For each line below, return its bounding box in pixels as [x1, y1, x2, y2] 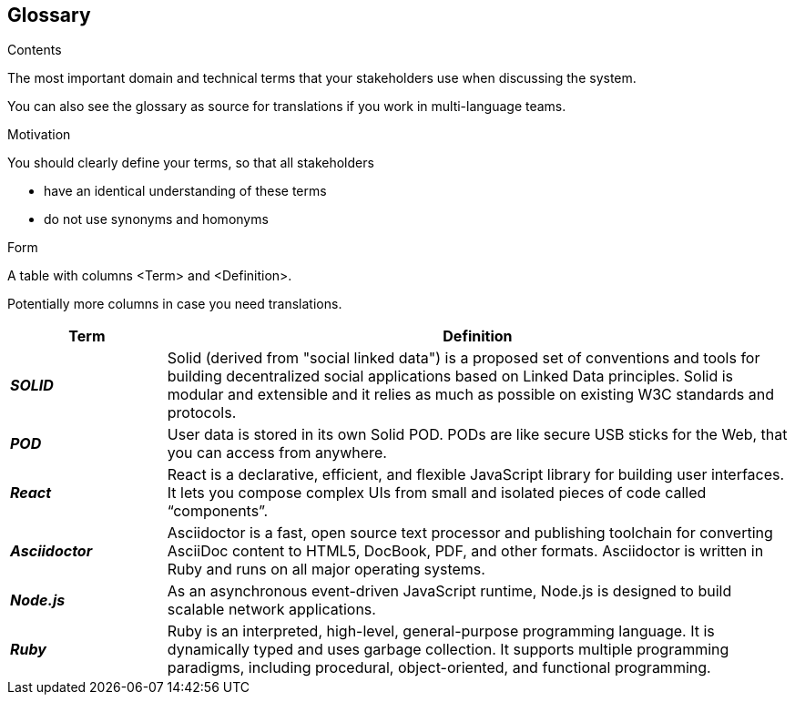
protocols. [167, 403, 237, 422]
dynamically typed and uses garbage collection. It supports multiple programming [167, 640, 729, 659]
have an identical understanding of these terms [44, 183, 327, 199]
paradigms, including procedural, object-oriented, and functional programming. [167, 658, 711, 677]
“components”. [167, 502, 269, 521]
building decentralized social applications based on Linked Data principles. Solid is [167, 367, 734, 386]
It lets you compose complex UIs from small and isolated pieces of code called [167, 483, 707, 503]
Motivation [7, 127, 71, 143]
